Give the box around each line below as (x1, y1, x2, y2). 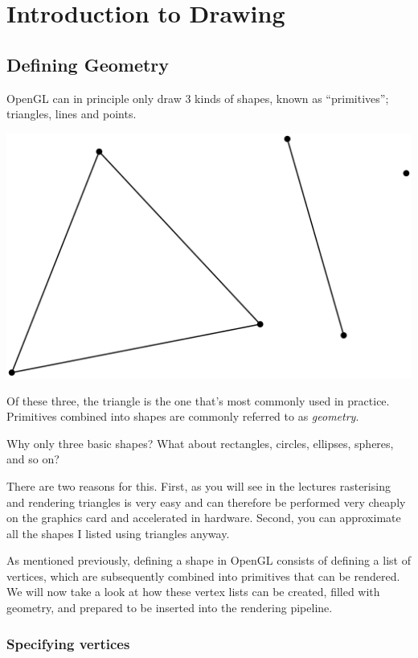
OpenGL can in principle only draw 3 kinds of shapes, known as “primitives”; (6, 89, 389, 106)
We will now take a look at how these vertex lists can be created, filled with (6, 583, 380, 600)
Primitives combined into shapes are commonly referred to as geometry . (6, 408, 359, 425)
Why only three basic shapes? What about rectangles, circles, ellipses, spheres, (6, 434, 394, 451)
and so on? (6, 450, 59, 467)
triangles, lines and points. (6, 105, 137, 122)
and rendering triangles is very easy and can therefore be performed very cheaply (6, 493, 406, 510)
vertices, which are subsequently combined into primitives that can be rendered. (6, 567, 400, 584)
